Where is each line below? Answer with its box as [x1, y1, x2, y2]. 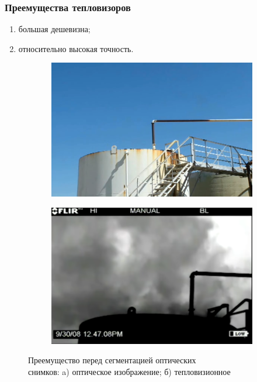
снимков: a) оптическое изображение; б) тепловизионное [28, 365, 231, 377]
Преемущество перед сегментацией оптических [28, 354, 196, 366]
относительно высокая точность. [18, 42, 134, 54]
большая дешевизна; [18, 23, 91, 35]
